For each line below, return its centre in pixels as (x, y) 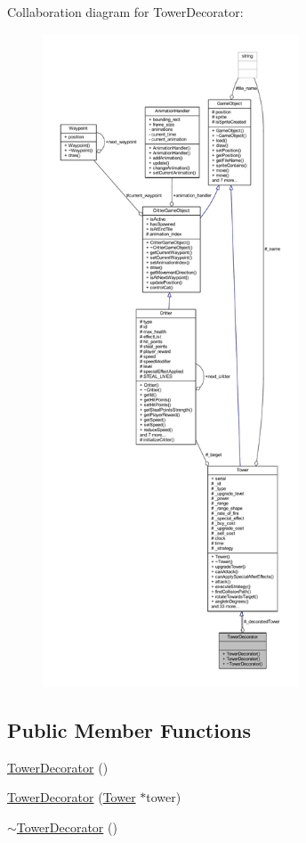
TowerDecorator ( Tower (72, 797)
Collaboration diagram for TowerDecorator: (125, 12)
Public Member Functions (129, 729)
